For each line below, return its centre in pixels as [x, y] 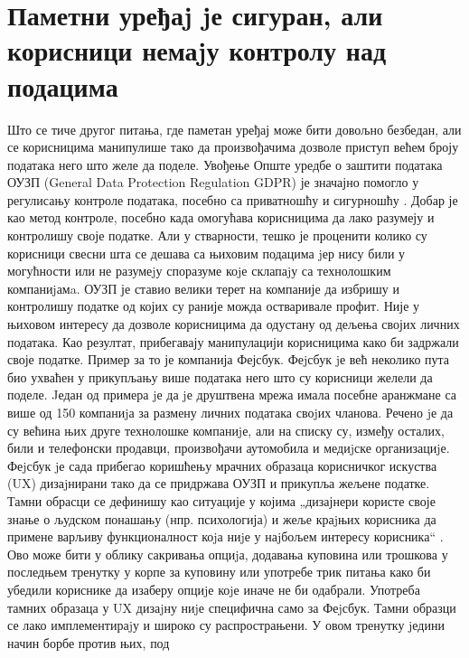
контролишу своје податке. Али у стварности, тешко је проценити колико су [217, 235]
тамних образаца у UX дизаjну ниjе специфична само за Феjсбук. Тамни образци [232, 607]
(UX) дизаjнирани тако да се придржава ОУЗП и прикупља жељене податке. [219, 483]
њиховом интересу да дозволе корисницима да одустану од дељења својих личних [234, 324]
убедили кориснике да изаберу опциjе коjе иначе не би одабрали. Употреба [214, 589]
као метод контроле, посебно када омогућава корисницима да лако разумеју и [221, 217]
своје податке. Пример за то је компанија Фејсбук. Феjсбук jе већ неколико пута [229, 359]
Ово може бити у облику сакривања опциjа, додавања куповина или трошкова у [228, 554]
